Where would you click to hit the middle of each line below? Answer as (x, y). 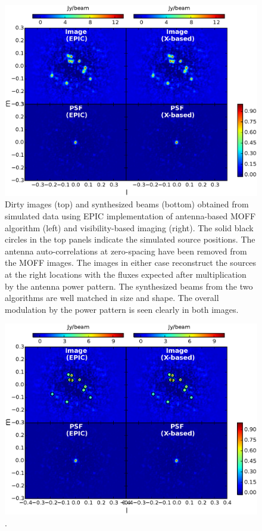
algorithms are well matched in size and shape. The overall (112, 298)
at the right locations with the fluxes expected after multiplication (126, 274)
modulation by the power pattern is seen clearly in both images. (122, 309)
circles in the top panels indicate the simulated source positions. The (130, 239)
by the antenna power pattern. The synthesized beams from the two (129, 286)
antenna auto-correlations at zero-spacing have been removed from (126, 251)
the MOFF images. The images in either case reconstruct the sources (131, 263)
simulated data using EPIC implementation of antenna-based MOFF (130, 216)
